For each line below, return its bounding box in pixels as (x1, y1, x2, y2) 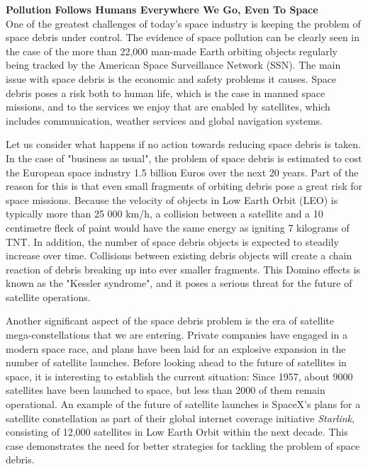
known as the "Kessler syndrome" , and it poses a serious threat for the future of (6, 276, 352, 290)
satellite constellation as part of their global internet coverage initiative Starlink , (6, 410, 355, 425)
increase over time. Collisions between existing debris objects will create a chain (6, 248, 352, 263)
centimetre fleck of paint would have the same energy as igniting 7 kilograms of (6, 220, 350, 234)
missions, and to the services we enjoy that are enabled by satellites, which (6, 99, 330, 114)
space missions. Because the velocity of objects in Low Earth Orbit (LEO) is (6, 192, 338, 207)
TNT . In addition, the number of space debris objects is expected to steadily (6, 234, 339, 249)
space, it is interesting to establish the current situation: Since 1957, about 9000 (6, 368, 353, 383)
